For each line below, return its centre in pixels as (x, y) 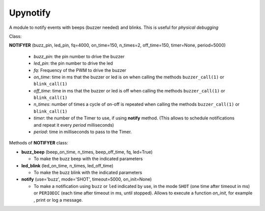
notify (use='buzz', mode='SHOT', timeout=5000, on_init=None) (87, 179)
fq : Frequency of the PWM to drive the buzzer (80, 70)
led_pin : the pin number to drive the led (73, 63)
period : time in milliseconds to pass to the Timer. (83, 132)
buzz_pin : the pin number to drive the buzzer (79, 56)
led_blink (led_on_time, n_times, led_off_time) (67, 165)
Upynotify (30, 13)
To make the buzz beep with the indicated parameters (88, 159)
